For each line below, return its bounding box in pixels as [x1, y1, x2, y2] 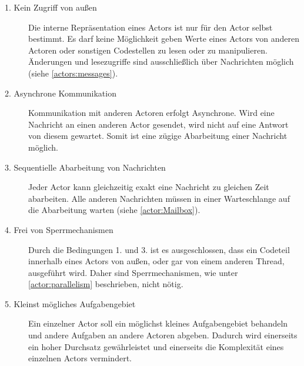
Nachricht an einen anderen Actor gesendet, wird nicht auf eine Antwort [28, 118, 289, 130]
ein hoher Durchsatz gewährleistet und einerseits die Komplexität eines [28, 340, 284, 352]
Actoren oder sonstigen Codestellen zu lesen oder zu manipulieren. [28, 44, 268, 56]
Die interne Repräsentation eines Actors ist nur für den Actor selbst [28, 21, 273, 33]
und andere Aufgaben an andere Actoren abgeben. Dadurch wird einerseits [28, 329, 298, 341]
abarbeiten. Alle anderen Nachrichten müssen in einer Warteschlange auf [28, 192, 290, 204]
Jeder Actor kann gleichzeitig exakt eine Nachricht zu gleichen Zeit [28, 181, 269, 193]
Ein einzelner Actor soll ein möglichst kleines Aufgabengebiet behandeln [28, 317, 288, 330]
